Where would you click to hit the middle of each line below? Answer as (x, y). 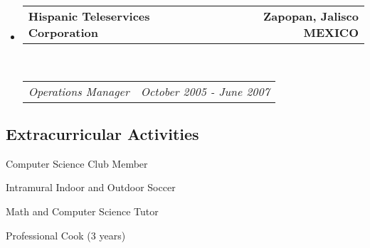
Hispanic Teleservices (89, 16)
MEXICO (331, 32)
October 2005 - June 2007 (205, 91)
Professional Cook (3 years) (66, 235)
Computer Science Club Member (77, 163)
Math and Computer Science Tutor (82, 211)
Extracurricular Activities (102, 133)
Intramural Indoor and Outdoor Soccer (91, 187)
